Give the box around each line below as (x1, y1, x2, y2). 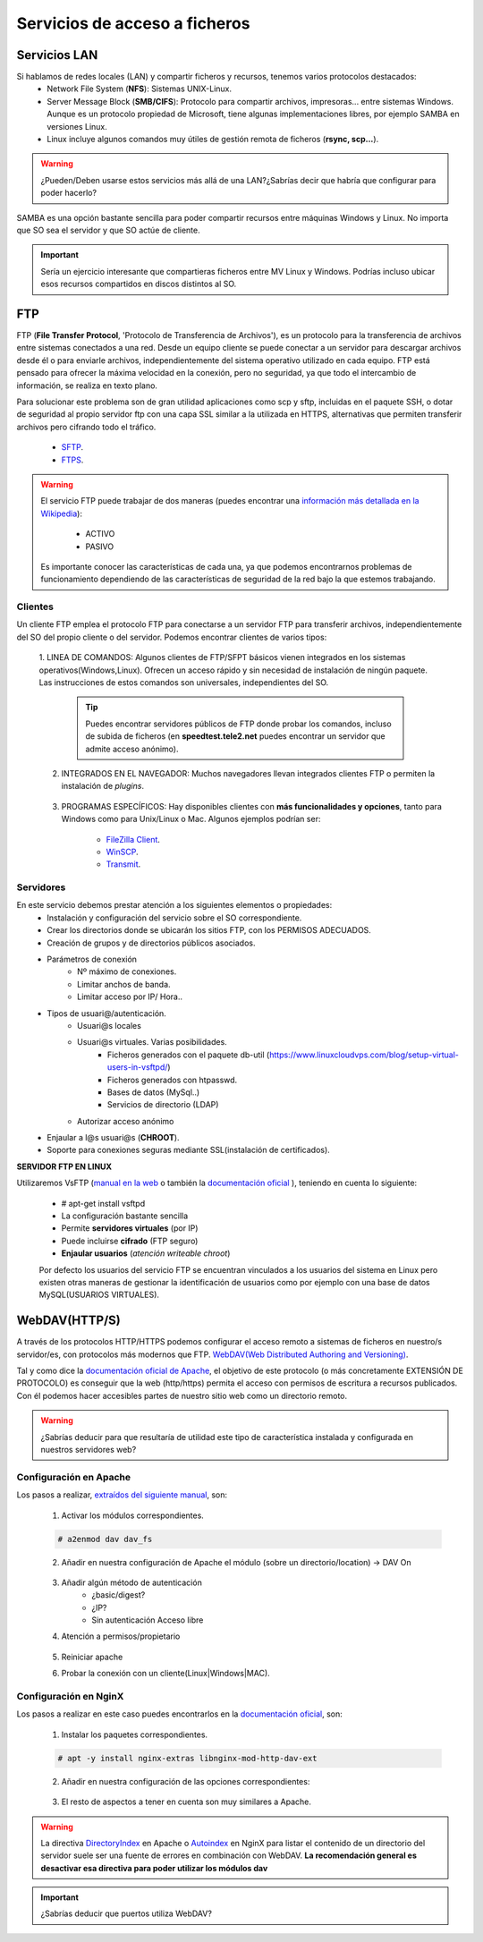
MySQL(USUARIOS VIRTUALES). (38, 1289, 160, 1301)
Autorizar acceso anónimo (77, 1115, 174, 1126)
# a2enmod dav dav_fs (57, 1534, 153, 1544)
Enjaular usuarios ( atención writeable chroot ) (61, 1248, 231, 1259)
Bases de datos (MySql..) (107, 1087, 200, 1098)
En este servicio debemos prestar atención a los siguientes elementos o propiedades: (16, 900, 333, 911)
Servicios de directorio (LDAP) (107, 1099, 219, 1110)
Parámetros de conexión (47, 954, 138, 964)
